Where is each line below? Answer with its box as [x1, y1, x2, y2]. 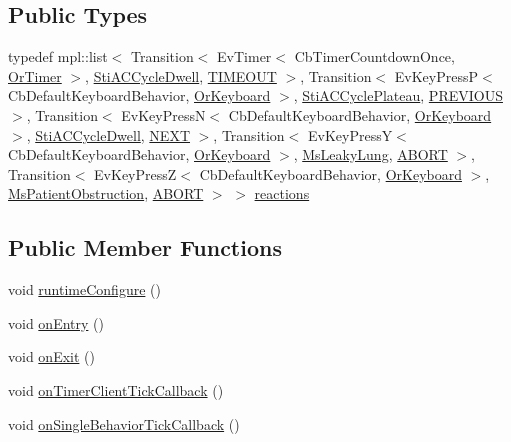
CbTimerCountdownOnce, [294, 46, 455, 67]
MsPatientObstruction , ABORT [8, 183, 204, 204]
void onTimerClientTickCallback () [8, 379, 224, 400]
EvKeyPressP [394, 65, 479, 86]
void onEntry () [8, 312, 104, 333]
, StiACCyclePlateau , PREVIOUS [293, 85, 503, 106]
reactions [254, 183, 310, 204]
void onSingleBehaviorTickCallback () [8, 413, 240, 434]
